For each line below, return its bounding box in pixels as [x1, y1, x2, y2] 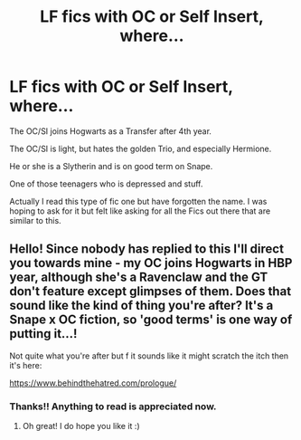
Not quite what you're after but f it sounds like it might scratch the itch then [9, 350, 289, 361]
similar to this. [9, 215, 61, 225]
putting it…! [9, 326, 78, 341]
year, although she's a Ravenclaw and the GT [9, 270, 268, 285]
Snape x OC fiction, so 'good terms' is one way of [9, 312, 293, 328]
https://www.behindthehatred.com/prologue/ [9, 378, 177, 388]
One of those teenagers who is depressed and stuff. [9, 178, 203, 189]
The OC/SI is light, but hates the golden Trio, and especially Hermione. [9, 143, 272, 154]
